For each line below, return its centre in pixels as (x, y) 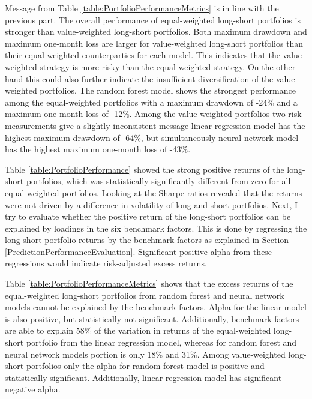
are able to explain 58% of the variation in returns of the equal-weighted (138, 330)
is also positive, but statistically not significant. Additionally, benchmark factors (152, 318)
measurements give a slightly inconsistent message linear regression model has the (155, 125)
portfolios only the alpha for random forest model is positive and (145, 366)
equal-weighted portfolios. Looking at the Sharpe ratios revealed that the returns (154, 192)
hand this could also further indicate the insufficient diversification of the (139, 78)
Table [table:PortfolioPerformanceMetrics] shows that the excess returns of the (149, 283)
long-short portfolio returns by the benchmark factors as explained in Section (147, 240)
